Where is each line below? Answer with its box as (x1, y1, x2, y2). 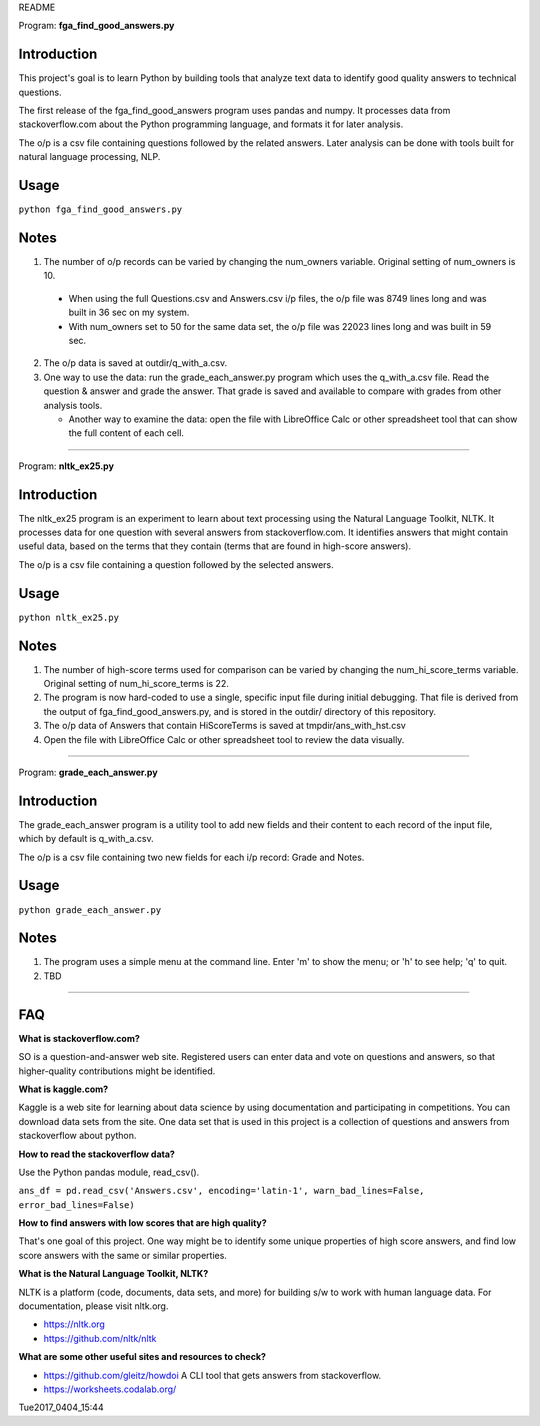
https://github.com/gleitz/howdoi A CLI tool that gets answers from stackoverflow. (43, 1369, 382, 1381)
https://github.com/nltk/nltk (43, 1332, 157, 1344)
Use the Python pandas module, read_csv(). (18, 1166, 200, 1178)
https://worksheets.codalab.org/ (43, 1383, 177, 1395)
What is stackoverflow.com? (18, 1032, 140, 1044)
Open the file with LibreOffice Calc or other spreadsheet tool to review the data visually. (43, 733, 405, 745)
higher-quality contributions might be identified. (18, 1065, 216, 1077)
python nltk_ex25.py (18, 611, 120, 623)
